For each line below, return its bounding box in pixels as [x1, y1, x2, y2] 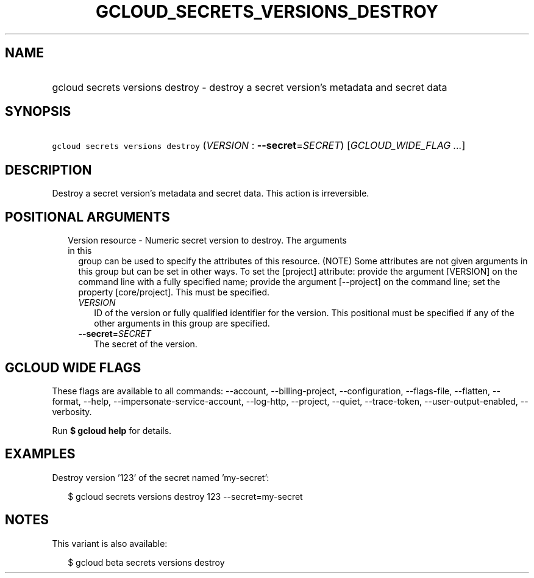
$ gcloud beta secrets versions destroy [68, 557, 225, 568]
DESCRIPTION [5, 162, 92, 178]
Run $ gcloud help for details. [52, 425, 172, 436]
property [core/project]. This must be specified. [78, 287, 270, 298]
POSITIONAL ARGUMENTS [5, 209, 170, 225]
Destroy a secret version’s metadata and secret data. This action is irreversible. [52, 188, 369, 199]
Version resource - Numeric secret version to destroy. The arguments [68, 235, 347, 246]
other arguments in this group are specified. [94, 318, 270, 329]
